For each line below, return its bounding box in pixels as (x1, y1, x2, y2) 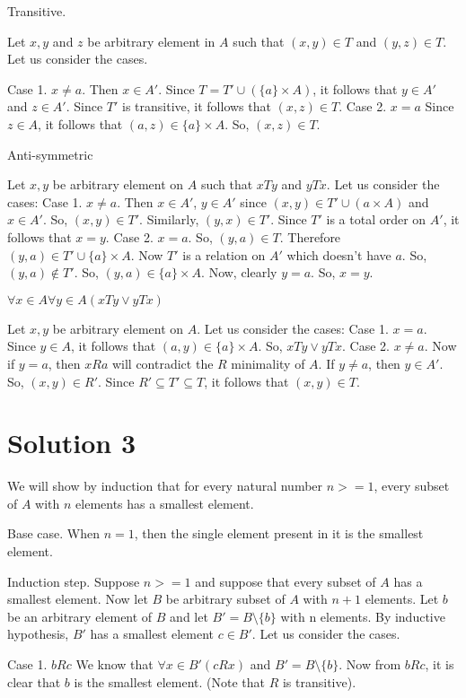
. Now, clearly (201, 263, 277, 282)
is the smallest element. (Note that (74, 672, 266, 691)
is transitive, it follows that (122, 97, 271, 116)
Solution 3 (7, 424, 136, 461)
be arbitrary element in (87, 31, 215, 50)
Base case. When (7, 524, 100, 543)
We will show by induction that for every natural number (7, 476, 323, 495)
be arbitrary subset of (165, 589, 286, 608)
